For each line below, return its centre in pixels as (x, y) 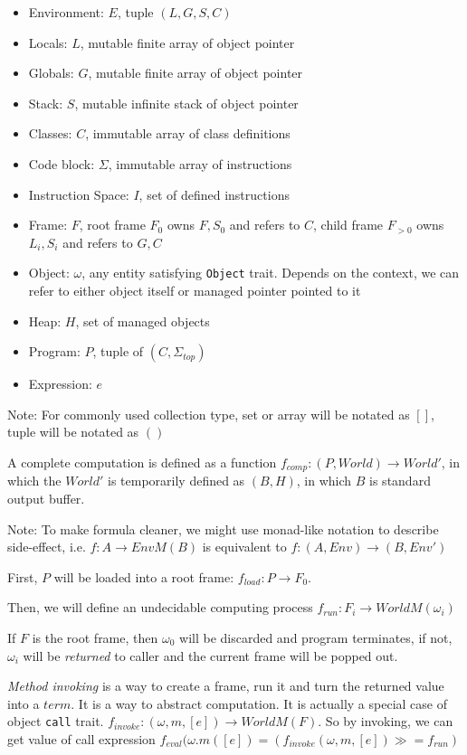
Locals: (48, 42)
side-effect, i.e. (47, 547)
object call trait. (56, 721)
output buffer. (46, 499)
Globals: (51, 73)
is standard (400, 481)
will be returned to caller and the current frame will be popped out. (210, 655)
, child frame (348, 225)
